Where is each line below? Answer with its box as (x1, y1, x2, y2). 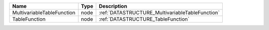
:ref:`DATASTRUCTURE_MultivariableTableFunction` (99, 9, 220, 16)
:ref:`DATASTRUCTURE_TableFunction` (99, 16, 190, 22)
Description (99, 3, 128, 9)
